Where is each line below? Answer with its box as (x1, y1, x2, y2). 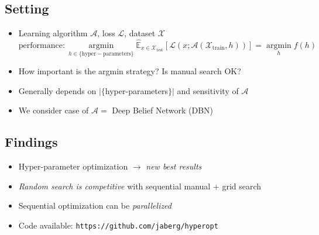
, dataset (124, 27, 156, 39)
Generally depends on (18, 84, 97, 96)
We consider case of (18, 104, 89, 116)
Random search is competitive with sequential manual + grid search (18, 179, 262, 192)
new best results (146, 160, 202, 172)
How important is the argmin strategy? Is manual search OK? (18, 65, 241, 77)
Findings (5, 133, 58, 151)
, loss (97, 27, 115, 39)
